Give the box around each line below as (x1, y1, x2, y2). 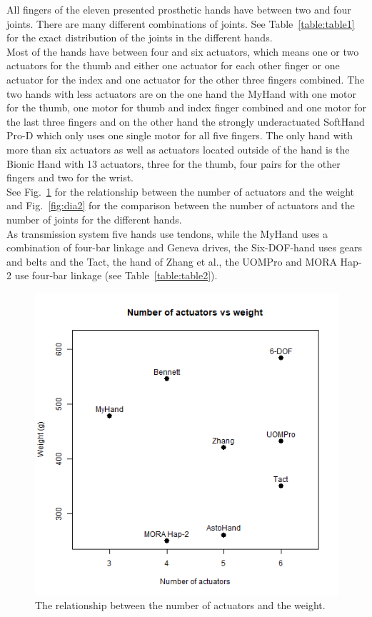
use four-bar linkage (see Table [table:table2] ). (14, 268, 218, 283)
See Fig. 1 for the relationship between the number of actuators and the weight (6, 184, 355, 199)
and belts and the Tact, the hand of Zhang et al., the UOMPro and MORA (6, 254, 337, 269)
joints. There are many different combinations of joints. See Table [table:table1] (6, 16, 355, 31)
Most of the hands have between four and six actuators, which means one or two (6, 44, 359, 59)
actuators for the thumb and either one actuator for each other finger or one (6, 58, 340, 73)
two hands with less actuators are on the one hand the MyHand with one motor (6, 86, 357, 101)
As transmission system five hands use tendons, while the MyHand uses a (6, 226, 328, 241)
